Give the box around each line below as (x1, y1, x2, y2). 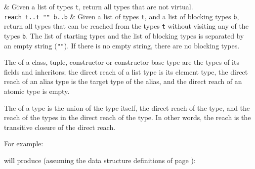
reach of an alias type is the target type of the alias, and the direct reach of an (4, 76, 242, 86)
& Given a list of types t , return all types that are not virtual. (4, 1, 193, 11)
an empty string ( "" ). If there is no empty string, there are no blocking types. (4, 40, 240, 50)
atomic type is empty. (4, 86, 70, 96)
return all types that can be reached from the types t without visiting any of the (4, 21, 249, 31)
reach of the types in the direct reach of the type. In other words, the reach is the (4, 112, 251, 123)
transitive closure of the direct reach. (4, 122, 116, 132)
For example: (4, 138, 43, 149)
